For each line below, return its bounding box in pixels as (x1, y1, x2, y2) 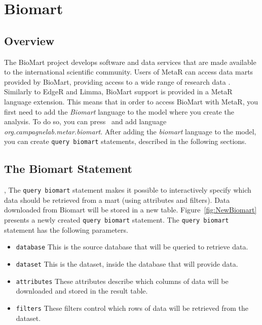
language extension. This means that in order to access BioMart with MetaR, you (4, 96, 258, 106)
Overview (4, 32, 55, 48)
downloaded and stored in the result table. (16, 285, 148, 296)
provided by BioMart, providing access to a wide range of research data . (4, 76, 231, 87)
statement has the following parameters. (4, 224, 128, 235)
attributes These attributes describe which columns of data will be (16, 275, 229, 286)
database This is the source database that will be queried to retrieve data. (16, 241, 248, 252)
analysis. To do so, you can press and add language (4, 116, 167, 127)
